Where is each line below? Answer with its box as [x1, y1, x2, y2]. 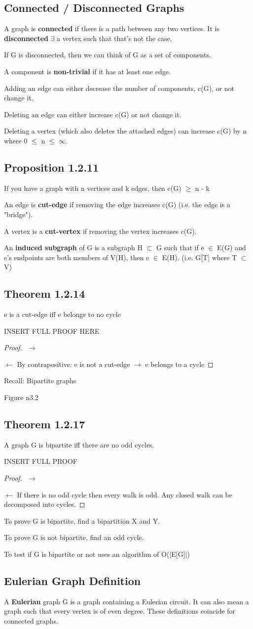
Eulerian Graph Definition [4, 573, 141, 588]
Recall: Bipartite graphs [4, 375, 76, 386]
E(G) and [217, 242, 246, 253]
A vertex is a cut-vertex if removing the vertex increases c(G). [4, 225, 197, 236]
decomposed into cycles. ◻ [4, 499, 85, 509]
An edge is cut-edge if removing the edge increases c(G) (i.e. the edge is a [4, 199, 230, 210]
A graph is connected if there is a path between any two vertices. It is [4, 23, 219, 34]
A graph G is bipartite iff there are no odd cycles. [4, 439, 154, 449]
